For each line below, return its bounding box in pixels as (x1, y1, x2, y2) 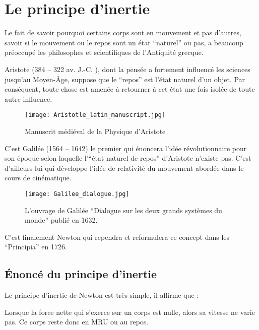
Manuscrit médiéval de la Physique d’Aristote (25, 125, 166, 136)
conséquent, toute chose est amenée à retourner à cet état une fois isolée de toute (5, 84, 255, 94)
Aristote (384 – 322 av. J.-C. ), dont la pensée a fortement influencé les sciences (5, 63, 250, 74)
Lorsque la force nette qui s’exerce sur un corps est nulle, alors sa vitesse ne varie (5, 306, 255, 317)
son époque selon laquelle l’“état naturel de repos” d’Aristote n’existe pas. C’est (5, 153, 251, 163)
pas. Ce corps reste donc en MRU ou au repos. (5, 316, 149, 327)
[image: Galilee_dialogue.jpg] (25, 190, 129, 197)
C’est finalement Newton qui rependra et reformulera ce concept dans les (5, 231, 230, 242)
